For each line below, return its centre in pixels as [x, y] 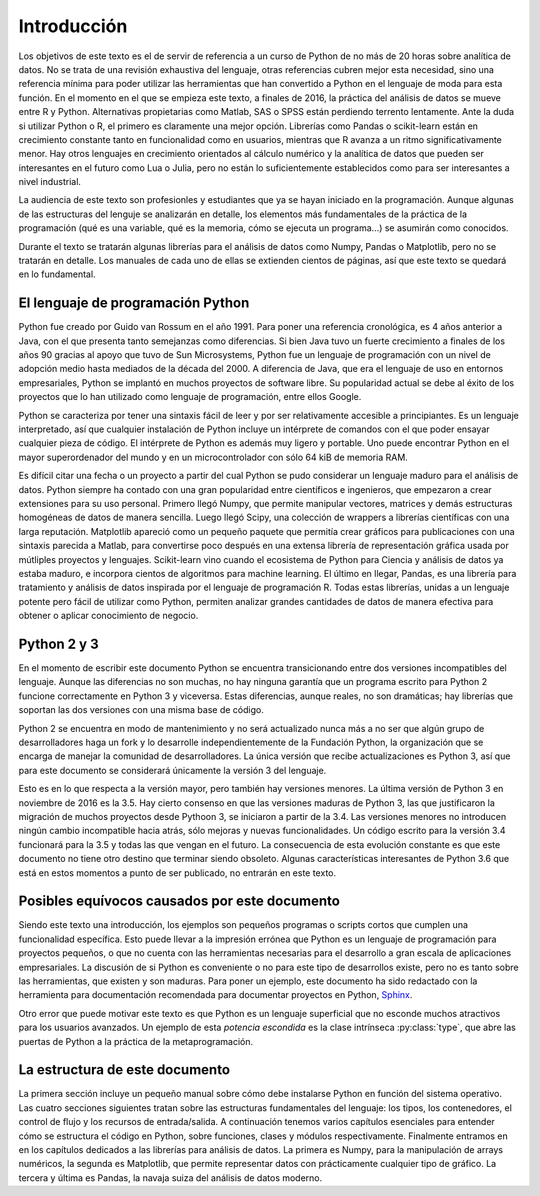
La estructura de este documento [124, 1070]
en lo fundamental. [57, 274]
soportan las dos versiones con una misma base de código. [141, 710]
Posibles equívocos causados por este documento [179, 901]
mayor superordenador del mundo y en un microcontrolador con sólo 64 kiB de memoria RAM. [213, 457]
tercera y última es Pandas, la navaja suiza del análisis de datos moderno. [170, 1177]
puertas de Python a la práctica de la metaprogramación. [136, 1041]
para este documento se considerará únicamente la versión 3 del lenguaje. [172, 770]
